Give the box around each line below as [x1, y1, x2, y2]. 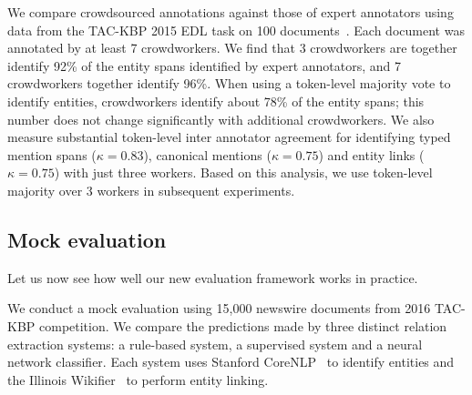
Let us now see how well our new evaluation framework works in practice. [7, 268, 418, 287]
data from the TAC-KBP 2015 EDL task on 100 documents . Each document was [7, 20, 465, 39]
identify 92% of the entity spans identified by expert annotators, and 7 [7, 56, 402, 75]
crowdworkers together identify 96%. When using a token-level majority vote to [7, 74, 451, 93]
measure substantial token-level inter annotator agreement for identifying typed [7, 127, 451, 147]
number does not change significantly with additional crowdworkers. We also [7, 109, 435, 128]
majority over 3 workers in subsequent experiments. [7, 180, 295, 199]
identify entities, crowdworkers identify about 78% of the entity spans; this [7, 91, 425, 110]
